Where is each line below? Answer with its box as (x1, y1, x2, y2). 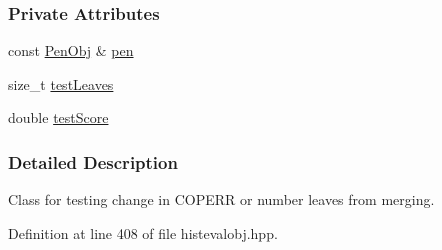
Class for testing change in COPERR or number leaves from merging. (8, 189, 435, 210)
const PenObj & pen (8, 40, 134, 61)
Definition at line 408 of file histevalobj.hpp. (8, 222, 278, 243)
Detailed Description (8, 149, 178, 174)
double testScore (8, 107, 109, 128)
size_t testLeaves (8, 73, 114, 94)
